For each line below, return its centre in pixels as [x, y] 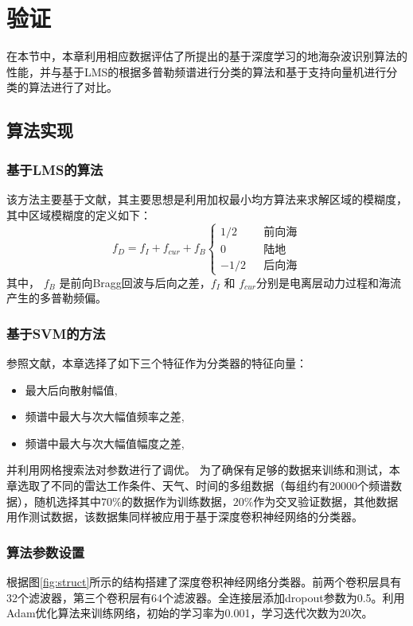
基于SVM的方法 [56, 333]
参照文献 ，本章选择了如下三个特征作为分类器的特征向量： [157, 363]
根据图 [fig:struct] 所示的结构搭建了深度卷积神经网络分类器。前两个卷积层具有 [204, 582]
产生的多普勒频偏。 [56, 298]
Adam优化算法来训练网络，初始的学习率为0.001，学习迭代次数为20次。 [190, 613]
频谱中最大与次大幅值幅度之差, [105, 443]
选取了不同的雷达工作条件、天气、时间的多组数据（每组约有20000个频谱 [204, 486]
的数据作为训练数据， [177, 501]
